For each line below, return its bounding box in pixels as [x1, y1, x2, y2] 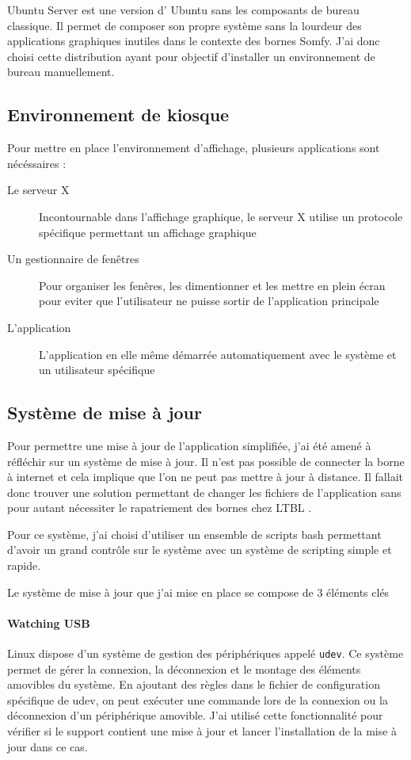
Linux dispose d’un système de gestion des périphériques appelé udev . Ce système [7, 645, 404, 662]
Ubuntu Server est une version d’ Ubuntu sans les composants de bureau [7, 2, 360, 17]
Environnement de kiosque [7, 102, 230, 127]
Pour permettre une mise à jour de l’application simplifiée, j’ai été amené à [7, 437, 371, 453]
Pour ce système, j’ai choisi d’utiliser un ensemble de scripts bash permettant [7, 525, 382, 542]
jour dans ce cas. [7, 738, 88, 754]
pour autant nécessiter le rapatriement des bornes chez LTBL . [7, 499, 312, 516]
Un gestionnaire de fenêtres [7, 250, 139, 267]
